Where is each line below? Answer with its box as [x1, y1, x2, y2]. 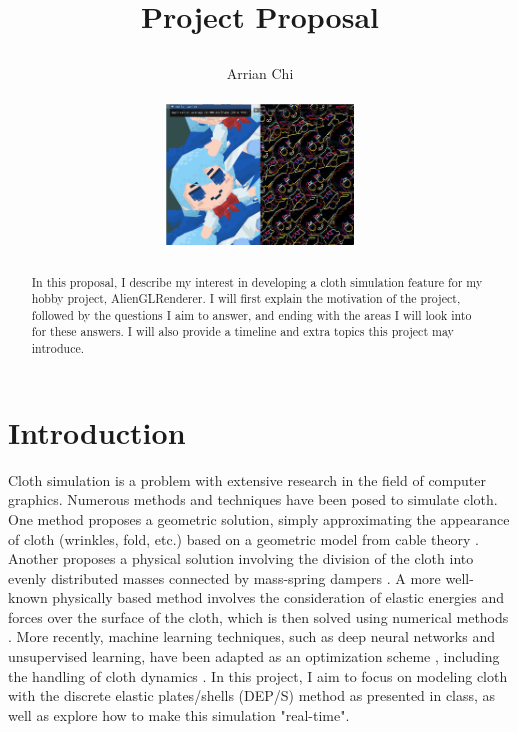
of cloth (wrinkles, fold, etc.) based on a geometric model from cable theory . [8, 528, 479, 549]
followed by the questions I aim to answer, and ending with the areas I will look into [31, 306, 472, 323]
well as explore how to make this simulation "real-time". [8, 704, 350, 725]
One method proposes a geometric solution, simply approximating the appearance [8, 508, 510, 529]
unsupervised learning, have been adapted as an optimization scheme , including [8, 646, 500, 667]
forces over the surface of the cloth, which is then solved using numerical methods [8, 606, 509, 627]
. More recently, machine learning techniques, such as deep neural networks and [8, 626, 495, 647]
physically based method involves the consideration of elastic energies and [52, 587, 504, 608]
